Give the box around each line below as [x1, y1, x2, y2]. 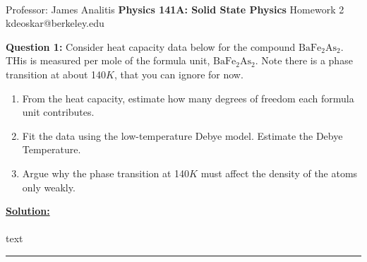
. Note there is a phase [255, 53, 353, 68]
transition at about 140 [6, 66, 107, 81]
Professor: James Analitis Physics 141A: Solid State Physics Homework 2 [6, 1, 344, 16]
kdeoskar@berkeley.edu [6, 16, 104, 30]
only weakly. [22, 179, 76, 194]
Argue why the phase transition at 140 [22, 165, 190, 180]
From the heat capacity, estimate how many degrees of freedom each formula [22, 90, 354, 105]
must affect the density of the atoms [200, 165, 358, 180]
